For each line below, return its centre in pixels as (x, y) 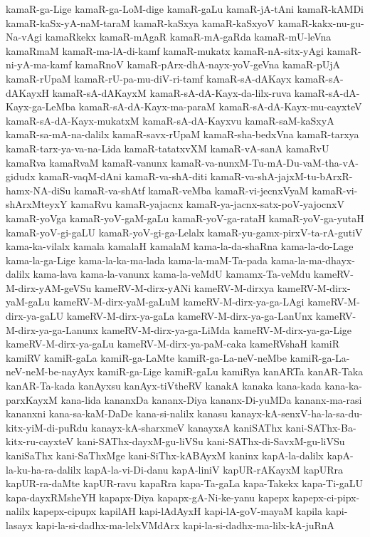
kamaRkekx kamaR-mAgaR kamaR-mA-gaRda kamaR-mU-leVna (188, 37)
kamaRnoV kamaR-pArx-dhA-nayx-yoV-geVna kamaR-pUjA (208, 64)
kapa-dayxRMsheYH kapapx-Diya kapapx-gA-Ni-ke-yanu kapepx (148, 497)
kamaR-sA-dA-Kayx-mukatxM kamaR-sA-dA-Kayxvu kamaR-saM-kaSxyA (170, 120)
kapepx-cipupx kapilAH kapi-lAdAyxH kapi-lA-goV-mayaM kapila (178, 511)
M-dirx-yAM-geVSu (49, 287)
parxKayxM (32, 399)
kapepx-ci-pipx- (326, 497)
